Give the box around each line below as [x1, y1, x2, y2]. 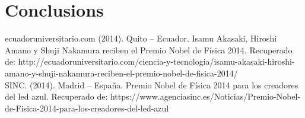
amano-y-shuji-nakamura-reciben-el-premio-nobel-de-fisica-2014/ [5, 66, 238, 79]
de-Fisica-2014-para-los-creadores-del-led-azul [5, 101, 169, 114]
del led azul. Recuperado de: [5, 90, 108, 103]
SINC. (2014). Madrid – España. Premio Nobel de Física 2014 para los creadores [5, 78, 298, 91]
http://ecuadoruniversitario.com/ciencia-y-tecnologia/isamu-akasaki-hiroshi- [18, 55, 295, 68]
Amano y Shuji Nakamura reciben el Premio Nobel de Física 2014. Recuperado [5, 43, 293, 56]
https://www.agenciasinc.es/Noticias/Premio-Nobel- [110, 90, 301, 103]
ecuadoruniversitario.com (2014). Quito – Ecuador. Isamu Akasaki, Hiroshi [5, 32, 277, 44]
